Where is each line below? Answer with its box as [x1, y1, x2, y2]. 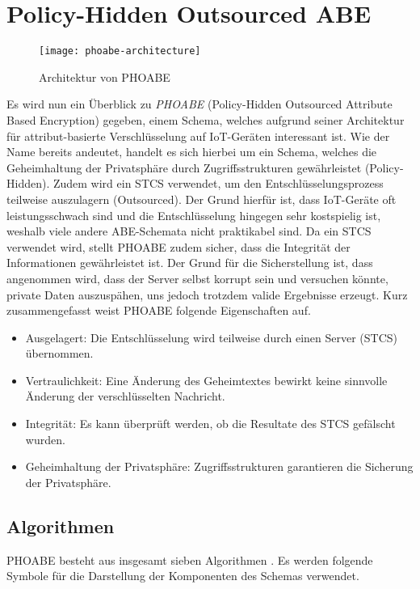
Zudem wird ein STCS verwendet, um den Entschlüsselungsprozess [52, 175, 384, 192]
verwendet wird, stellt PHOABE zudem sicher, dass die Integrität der [6, 238, 351, 255]
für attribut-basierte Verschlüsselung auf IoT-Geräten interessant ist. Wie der [6, 127, 390, 144]
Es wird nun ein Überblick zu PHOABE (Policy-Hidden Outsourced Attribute [6, 95, 393, 112]
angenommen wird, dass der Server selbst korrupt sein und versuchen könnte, [6, 269, 388, 286]
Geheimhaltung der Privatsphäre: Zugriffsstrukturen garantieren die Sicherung [25, 458, 414, 475]
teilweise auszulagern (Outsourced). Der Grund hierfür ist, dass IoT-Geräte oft [6, 190, 397, 207]
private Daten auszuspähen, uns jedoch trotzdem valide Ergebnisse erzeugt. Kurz [6, 286, 408, 303]
